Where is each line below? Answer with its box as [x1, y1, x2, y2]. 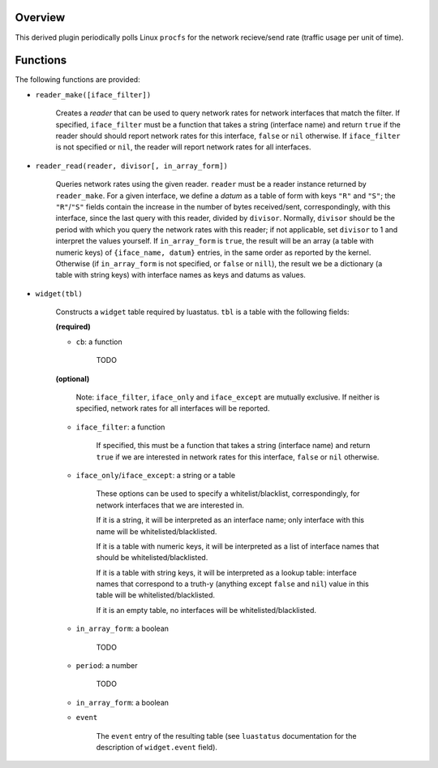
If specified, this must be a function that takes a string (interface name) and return [96, 441, 371, 451]
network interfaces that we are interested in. [96, 500, 245, 510]
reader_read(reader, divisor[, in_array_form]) [35, 161, 229, 170]
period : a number [75, 661, 138, 671]
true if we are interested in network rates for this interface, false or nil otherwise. [96, 451, 380, 462]
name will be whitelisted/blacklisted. [96, 526, 217, 536]
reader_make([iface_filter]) [35, 90, 152, 99]
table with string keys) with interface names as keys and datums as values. [55, 270, 306, 280]
